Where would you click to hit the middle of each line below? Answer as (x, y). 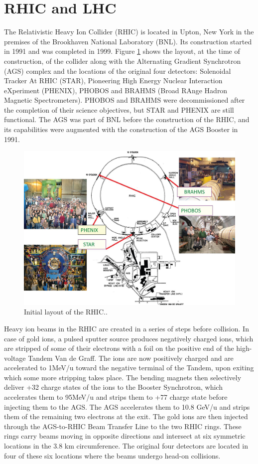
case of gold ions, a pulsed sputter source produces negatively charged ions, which (129, 338)
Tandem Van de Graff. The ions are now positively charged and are (131, 358)
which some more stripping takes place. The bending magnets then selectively (123, 377)
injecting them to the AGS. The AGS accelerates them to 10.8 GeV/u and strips (127, 406)
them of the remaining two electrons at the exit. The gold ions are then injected (126, 416)
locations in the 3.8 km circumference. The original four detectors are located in (126, 446)
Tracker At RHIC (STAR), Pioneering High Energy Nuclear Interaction (113, 80)
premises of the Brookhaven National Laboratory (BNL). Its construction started (128, 41)
